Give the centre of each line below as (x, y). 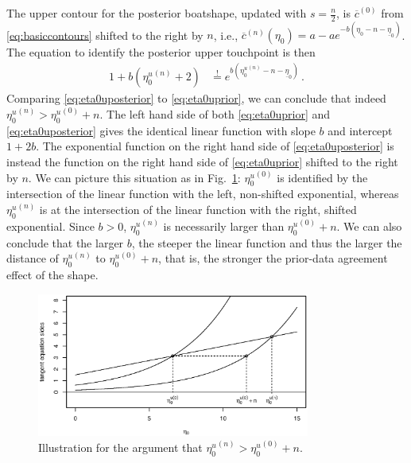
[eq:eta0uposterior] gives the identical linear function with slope (161, 130)
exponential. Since (50, 226)
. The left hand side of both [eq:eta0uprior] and (215, 114)
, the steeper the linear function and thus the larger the (267, 242)
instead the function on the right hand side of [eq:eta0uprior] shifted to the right (202, 162)
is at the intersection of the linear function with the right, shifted (198, 210)
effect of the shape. (52, 274)
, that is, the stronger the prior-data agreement (273, 258)
